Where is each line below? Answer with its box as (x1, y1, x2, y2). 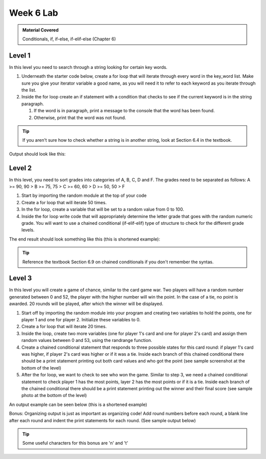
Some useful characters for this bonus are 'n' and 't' (22, 440, 128, 446)
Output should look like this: (9, 151, 66, 157)
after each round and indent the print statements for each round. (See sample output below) (9, 417, 196, 423)
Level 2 (9, 164, 32, 172)
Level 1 (9, 51, 31, 60)
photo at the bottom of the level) (21, 393, 87, 398)
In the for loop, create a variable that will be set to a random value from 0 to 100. (21, 207, 184, 213)
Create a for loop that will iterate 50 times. (21, 199, 107, 205)
